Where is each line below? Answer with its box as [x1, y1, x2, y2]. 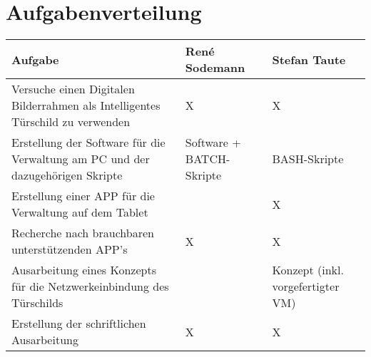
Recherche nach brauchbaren [11, 224, 154, 242]
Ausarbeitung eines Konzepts [11, 262, 156, 279]
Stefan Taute [272, 51, 346, 68]
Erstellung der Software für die [11, 134, 166, 151]
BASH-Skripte [272, 150, 344, 167]
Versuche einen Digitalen [11, 81, 135, 98]
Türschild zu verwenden [11, 113, 131, 130]
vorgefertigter [272, 278, 340, 295]
